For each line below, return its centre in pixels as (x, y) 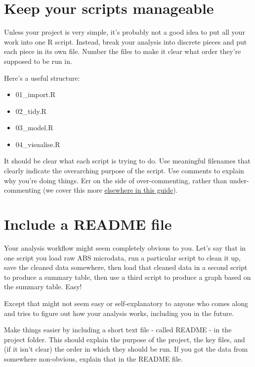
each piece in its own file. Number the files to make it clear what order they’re (123, 51)
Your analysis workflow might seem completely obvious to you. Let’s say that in (125, 247)
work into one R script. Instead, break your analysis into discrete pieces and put (126, 41)
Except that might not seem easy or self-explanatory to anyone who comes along (126, 303)
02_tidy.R (31, 111)
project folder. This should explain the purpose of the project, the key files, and (125, 339)
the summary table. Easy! (43, 287)
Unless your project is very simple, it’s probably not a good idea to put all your (125, 32)
